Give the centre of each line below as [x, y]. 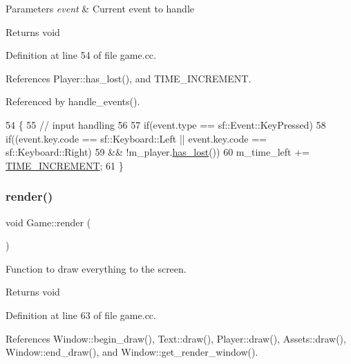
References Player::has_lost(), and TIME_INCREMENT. [129, 78]
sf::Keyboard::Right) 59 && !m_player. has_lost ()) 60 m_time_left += [158, 152]
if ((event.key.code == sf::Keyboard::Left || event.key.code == [136, 138]
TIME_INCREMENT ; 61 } [65, 165]
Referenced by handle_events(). [73, 101]
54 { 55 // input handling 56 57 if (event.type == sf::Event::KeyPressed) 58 [166, 124]
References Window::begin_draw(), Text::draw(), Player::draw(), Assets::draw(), [176, 338]
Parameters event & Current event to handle [100, 8]
